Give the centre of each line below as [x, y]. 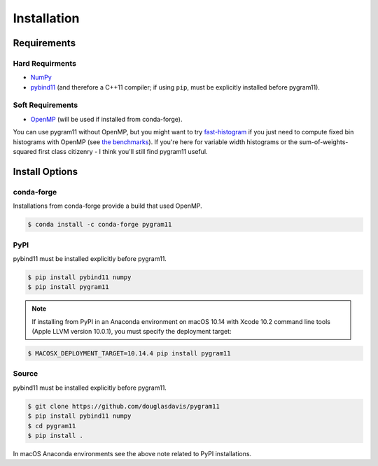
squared [25, 152]
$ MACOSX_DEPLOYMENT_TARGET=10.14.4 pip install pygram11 [129, 354]
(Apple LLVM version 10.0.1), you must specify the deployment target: [132, 332]
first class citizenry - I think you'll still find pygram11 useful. [123, 152]
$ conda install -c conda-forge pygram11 [100, 225]
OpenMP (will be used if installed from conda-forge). [106, 119]
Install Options [45, 171]
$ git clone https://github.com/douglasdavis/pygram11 [124, 406]
